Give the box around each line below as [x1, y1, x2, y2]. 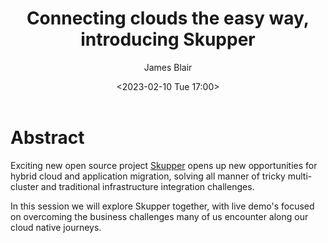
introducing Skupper [80, 28, 256, 51]
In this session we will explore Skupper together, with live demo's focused [10, 200, 315, 212]
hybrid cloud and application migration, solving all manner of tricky [10, 170, 286, 182]
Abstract [10, 126, 85, 149]
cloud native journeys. [10, 221, 102, 233]
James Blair [143, 61, 193, 73]
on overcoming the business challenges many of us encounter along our [10, 210, 309, 222]
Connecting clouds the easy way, [26, 7, 310, 30]
